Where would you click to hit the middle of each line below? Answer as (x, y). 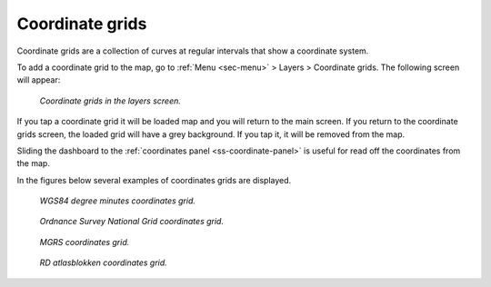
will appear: (39, 80)
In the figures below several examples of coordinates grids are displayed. (154, 180)
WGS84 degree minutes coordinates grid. (117, 201)
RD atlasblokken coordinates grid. (103, 262)
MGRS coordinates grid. (85, 242)
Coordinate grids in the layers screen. (110, 101)
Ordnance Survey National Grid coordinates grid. (132, 222)
